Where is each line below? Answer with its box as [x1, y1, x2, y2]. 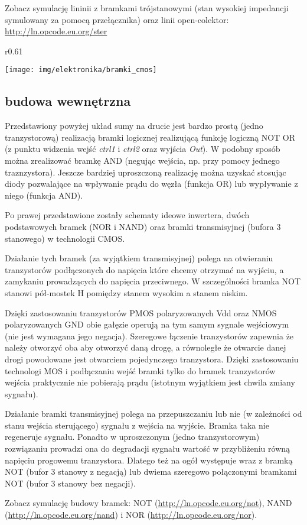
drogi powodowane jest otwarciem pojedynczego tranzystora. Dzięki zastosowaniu [5, 352, 299, 365]
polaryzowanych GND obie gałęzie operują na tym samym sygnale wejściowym [5, 318, 289, 330]
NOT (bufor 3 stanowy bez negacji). [5, 477, 136, 489]
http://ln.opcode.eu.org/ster [5, 25, 107, 37]
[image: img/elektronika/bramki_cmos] [5, 66, 157, 74]
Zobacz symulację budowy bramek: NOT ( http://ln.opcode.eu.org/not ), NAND [5, 497, 292, 509]
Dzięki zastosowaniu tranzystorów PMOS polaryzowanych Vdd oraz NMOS [5, 306, 277, 319]
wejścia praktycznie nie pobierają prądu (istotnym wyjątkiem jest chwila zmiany [5, 376, 295, 388]
